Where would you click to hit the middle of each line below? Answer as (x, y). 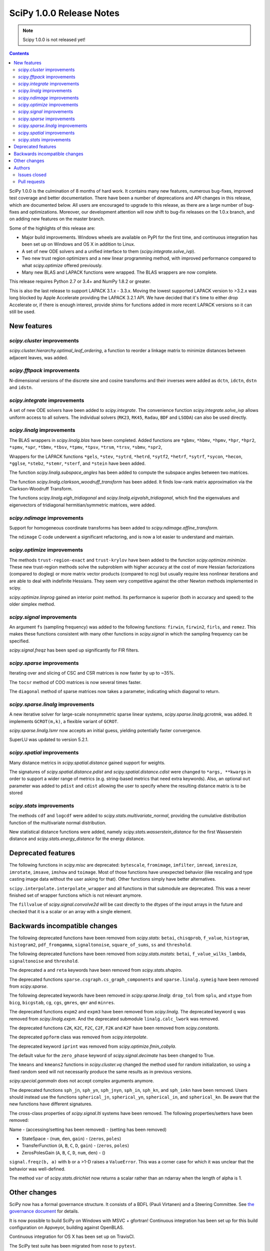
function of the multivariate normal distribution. (58, 823)
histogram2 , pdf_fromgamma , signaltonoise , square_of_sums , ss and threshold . (100, 945)
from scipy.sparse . (28, 986)
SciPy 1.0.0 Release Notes (64, 13)
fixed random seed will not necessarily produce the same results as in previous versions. (101, 1071)
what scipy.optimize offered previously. (62, 265)
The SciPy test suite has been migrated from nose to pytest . (73, 1245)
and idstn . (21, 387)
